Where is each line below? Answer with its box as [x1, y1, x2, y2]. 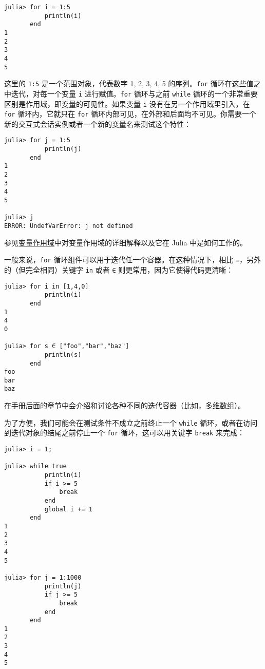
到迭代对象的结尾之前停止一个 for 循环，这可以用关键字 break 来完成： [4, 427, 244, 438]
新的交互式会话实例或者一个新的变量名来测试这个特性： [4, 118, 191, 129]
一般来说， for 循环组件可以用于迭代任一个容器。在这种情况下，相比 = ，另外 [4, 254, 261, 265]
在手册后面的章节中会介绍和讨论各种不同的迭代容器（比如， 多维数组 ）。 [4, 400, 245, 411]
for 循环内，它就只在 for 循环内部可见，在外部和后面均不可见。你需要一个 [4, 108, 256, 119]
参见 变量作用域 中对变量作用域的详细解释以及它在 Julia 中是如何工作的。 [4, 237, 248, 247]
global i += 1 [44, 505, 92, 513]
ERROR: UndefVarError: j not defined [4, 222, 133, 230]
